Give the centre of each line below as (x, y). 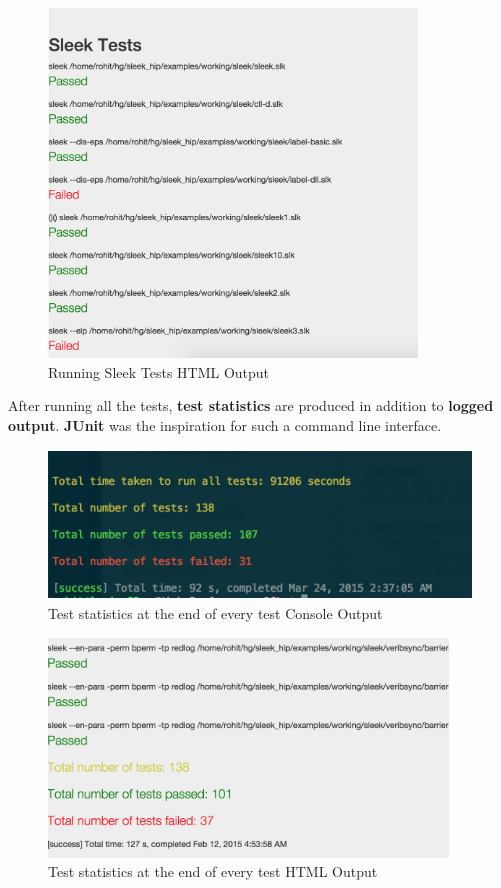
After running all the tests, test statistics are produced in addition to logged (251, 405)
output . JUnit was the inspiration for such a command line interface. (225, 424)
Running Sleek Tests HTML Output (159, 371)
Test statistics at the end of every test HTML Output (213, 871)
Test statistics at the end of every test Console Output (215, 612)
